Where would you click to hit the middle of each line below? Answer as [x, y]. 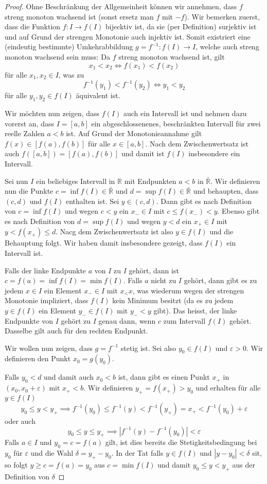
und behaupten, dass [226, 191]
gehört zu [76, 320]
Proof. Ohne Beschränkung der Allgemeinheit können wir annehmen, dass [121, 6]
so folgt [16, 465]
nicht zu [164, 280]
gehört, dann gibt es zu [220, 280]
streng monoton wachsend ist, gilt [172, 56]
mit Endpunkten [150, 181]
